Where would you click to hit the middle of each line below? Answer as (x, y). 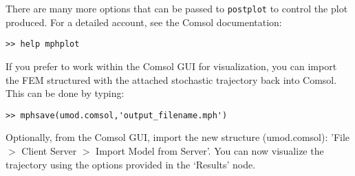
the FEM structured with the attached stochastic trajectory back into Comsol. (171, 79)
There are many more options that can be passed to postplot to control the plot (177, 8)
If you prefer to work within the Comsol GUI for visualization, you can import (171, 66)
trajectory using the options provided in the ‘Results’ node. (131, 164)
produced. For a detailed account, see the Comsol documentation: (144, 22)
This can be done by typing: (65, 93)
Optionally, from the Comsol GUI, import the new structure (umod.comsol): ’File (178, 137)
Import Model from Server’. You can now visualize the (210, 150)
